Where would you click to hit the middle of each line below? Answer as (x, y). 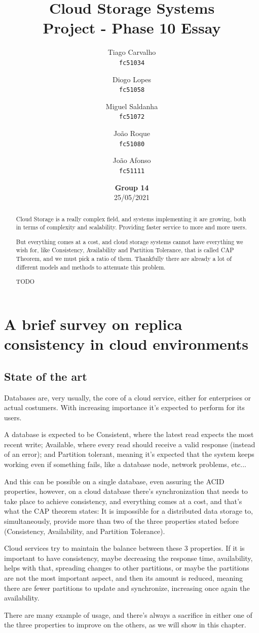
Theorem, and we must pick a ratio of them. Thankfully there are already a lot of (124, 259)
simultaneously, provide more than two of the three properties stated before (121, 521)
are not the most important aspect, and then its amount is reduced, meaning (123, 578)
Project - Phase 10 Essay (132, 28)
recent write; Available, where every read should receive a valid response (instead (130, 444)
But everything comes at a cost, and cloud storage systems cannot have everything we (129, 241)
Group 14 (132, 187)
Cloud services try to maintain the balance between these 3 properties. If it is (124, 548)
